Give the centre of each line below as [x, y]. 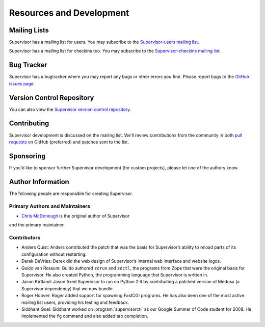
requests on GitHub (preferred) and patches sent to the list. [69, 142]
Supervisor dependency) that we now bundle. [67, 288]
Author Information [39, 182]
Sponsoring [27, 156]
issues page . [22, 83]
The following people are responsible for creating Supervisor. [71, 193]
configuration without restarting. [54, 254]
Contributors [25, 238]
